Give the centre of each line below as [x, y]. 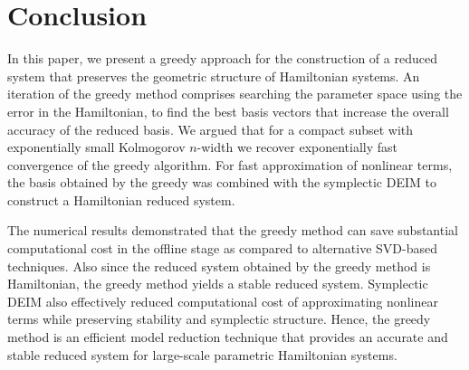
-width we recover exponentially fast [297, 147]
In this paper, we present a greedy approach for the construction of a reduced [222, 58]
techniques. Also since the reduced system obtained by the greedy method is [219, 266]
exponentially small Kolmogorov [96, 147]
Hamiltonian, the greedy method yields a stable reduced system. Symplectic [218, 284]
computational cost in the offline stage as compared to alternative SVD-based [222, 248]
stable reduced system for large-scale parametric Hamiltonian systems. [202, 354]
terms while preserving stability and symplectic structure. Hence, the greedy [219, 319]
